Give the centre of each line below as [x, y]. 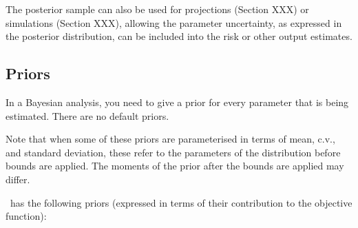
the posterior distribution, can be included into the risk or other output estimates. [179, 36]
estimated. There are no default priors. [87, 115]
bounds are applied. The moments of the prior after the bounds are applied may [175, 166]
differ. [18, 179]
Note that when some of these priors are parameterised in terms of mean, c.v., [170, 139]
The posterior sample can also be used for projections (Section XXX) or [157, 9]
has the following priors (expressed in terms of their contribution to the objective [181, 202]
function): [26, 216]
